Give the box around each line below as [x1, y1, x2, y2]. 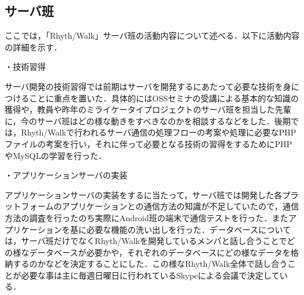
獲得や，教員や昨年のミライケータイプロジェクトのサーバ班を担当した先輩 [5, 103, 292, 116]
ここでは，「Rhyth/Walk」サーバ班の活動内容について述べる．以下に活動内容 [5, 29, 300, 42]
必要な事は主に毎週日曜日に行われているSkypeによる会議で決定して [21, 269, 279, 281]
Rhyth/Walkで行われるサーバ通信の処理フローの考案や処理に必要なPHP [21, 126, 296, 138]
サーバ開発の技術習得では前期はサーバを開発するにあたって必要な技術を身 [5, 80, 292, 92]
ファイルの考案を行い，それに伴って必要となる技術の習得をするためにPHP [5, 137, 292, 150]
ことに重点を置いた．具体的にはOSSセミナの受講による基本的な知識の [29, 91, 299, 104]
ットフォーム [5, 200, 54, 212]
